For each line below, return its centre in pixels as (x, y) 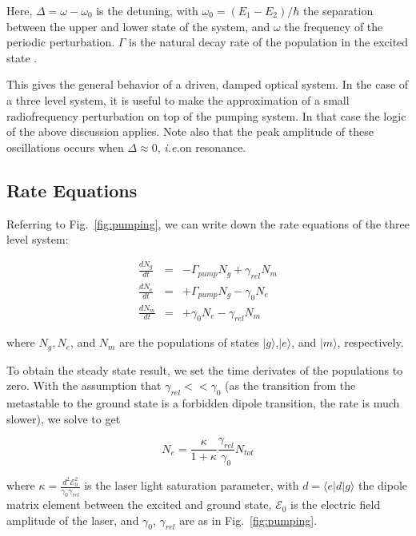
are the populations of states (189, 342)
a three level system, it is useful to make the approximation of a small (178, 99)
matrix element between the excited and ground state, (139, 504)
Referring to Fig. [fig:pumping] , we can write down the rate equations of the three (208, 223)
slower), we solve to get (64, 418)
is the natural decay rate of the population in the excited (269, 42)
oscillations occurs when (65, 147)
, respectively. (370, 342)
